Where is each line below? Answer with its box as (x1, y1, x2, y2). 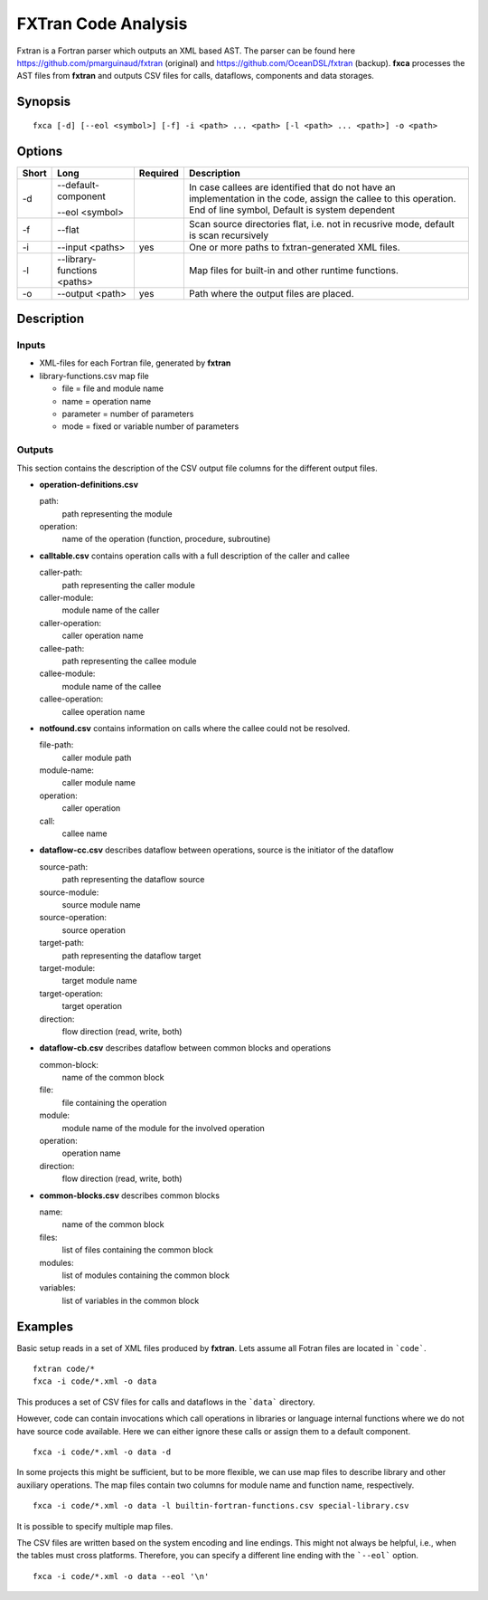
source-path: (39, 861, 89, 872)
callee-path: (39, 643, 85, 653)
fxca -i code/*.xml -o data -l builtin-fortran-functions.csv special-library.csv (33, 1500, 409, 1511)
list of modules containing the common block (61, 1270, 230, 1281)
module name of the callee (61, 681, 162, 691)
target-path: (39, 938, 85, 948)
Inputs (16, 339, 46, 352)
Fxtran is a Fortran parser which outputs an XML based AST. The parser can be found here (16, 45, 356, 56)
